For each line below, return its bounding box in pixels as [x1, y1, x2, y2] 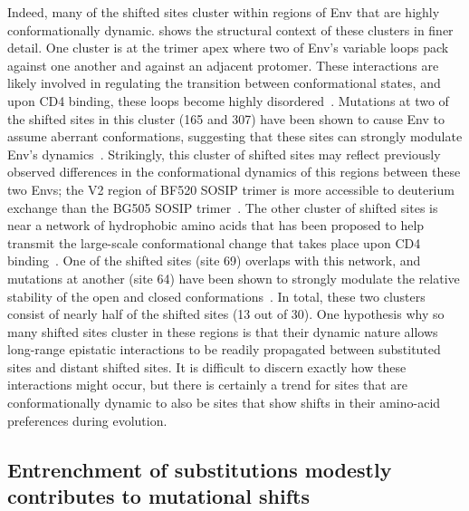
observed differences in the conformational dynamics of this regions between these [7, 162, 461, 181]
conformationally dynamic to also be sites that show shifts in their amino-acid [7, 393, 441, 412]
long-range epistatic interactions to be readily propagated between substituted [7, 340, 441, 359]
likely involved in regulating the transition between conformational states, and [7, 73, 441, 92]
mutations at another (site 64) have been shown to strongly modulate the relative [7, 268, 460, 287]
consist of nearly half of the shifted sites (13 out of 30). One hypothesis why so [7, 304, 445, 323]
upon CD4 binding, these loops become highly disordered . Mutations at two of [7, 91, 449, 110]
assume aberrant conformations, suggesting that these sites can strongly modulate [7, 127, 463, 146]
